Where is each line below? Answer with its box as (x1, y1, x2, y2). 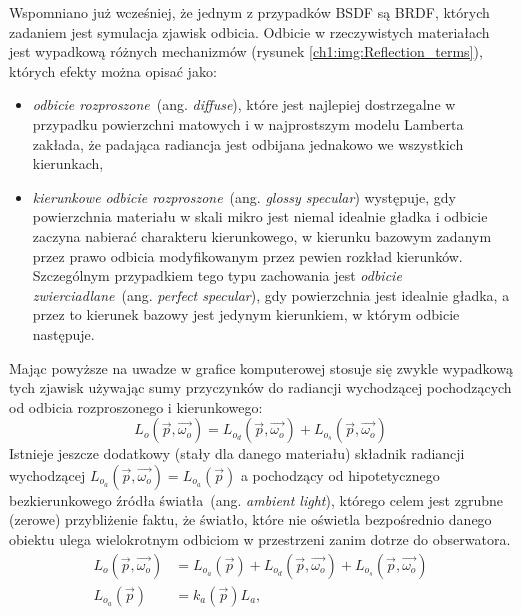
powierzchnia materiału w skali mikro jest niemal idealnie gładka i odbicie (32, 206, 488, 227)
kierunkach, (32, 153, 104, 174)
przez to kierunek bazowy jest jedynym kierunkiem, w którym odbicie (32, 304, 460, 325)
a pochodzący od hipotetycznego (240, 464, 440, 485)
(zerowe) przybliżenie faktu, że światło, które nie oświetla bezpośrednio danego (9, 509, 492, 530)
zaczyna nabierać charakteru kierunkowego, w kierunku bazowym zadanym (32, 225, 492, 246)
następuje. (32, 323, 95, 344)
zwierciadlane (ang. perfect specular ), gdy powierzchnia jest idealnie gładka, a (32, 284, 510, 305)
